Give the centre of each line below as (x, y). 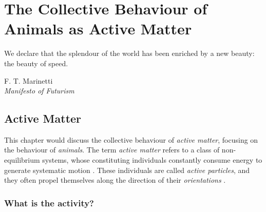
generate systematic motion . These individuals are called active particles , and (127, 170)
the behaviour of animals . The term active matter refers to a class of (112, 150)
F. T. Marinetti (28, 80)
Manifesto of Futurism (39, 91)
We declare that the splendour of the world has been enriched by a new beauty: (129, 53)
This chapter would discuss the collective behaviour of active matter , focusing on (131, 139)
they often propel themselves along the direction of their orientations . (115, 180)
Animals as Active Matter (98, 28)
